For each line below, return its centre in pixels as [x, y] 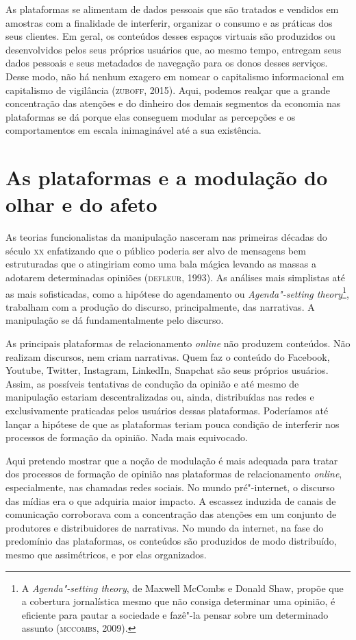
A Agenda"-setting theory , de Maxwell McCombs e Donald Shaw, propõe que [182, 588]
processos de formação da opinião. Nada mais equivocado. [127, 437]
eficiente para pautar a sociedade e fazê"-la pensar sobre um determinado [175, 614]
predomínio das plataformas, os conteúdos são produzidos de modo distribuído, [171, 541]
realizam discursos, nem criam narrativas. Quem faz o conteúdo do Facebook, [168, 356]
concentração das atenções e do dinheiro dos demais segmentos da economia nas [173, 103]
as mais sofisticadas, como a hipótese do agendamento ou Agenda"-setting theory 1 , [177, 292]
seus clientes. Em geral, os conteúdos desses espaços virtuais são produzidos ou [170, 36]
